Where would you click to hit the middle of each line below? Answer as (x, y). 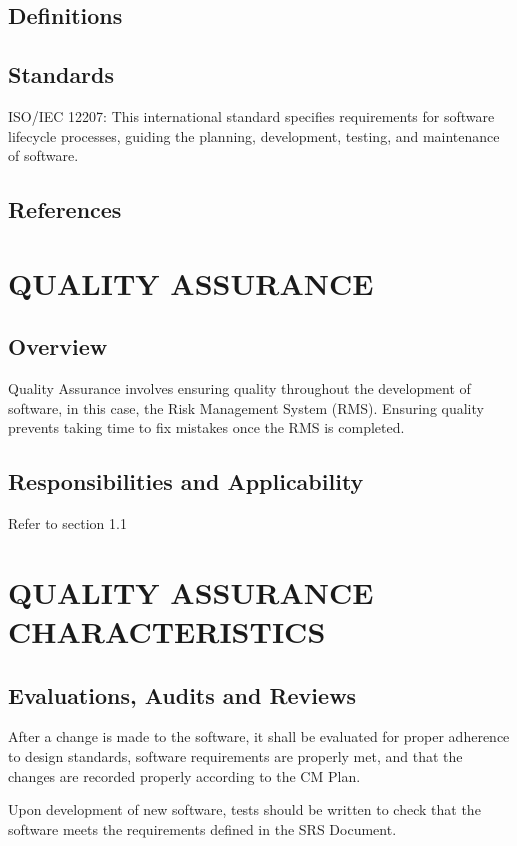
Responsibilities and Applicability (186, 481)
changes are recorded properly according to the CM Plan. (184, 775)
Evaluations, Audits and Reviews (182, 694)
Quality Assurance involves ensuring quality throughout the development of (239, 388)
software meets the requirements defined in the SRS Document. (202, 828)
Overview (58, 346)
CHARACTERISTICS (167, 631)
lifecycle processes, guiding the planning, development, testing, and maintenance (254, 135)
